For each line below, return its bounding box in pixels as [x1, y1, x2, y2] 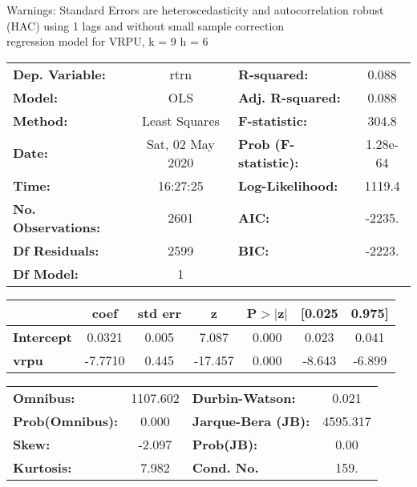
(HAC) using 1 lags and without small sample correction [6, 17, 285, 34]
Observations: [13, 217, 101, 236]
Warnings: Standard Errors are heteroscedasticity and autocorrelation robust [6, 2, 384, 18]
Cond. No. [192, 457, 259, 477]
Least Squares [141, 111, 220, 130]
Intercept [13, 327, 72, 346]
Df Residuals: [13, 240, 99, 260]
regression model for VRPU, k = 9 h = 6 [6, 33, 208, 50]
